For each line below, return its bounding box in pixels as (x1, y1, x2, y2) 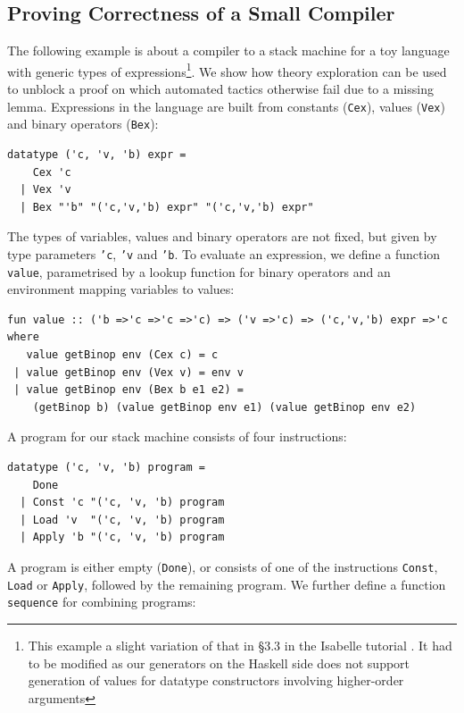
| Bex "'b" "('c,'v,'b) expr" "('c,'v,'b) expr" (20, 200, 314, 214)
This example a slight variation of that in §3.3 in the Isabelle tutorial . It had (28, 635, 452, 654)
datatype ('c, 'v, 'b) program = (7, 460, 205, 474)
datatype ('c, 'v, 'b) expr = (7, 147, 186, 161)
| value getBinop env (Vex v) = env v (13, 365, 244, 379)
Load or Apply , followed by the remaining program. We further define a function (7, 575, 446, 593)
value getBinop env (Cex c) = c (26, 348, 219, 362)
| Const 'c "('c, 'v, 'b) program (20, 496, 225, 509)
